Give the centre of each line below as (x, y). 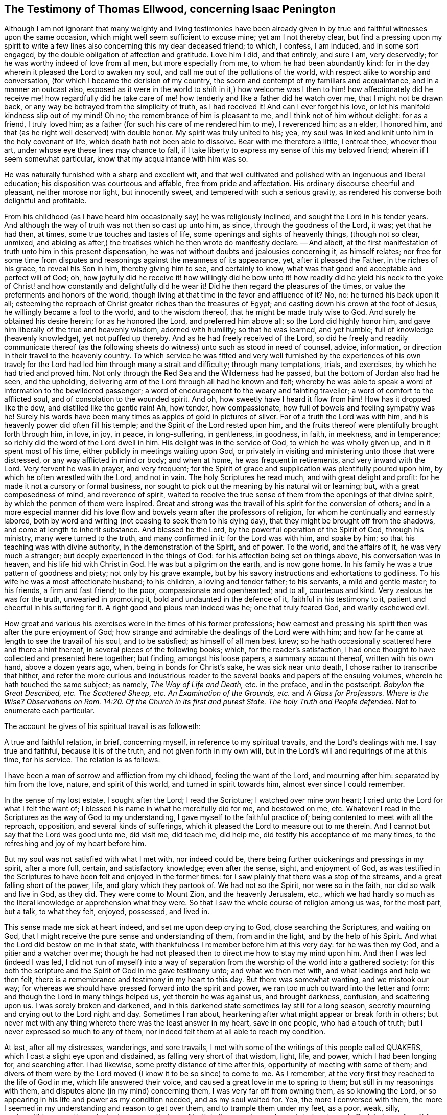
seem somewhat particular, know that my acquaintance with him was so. (126, 159)
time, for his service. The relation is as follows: (82, 760)
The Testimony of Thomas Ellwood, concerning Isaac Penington (170, 9)
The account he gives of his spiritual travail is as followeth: (103, 726)
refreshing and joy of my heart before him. (75, 844)
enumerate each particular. (50, 711)
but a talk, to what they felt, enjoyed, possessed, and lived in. (107, 912)
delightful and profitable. (45, 201)
